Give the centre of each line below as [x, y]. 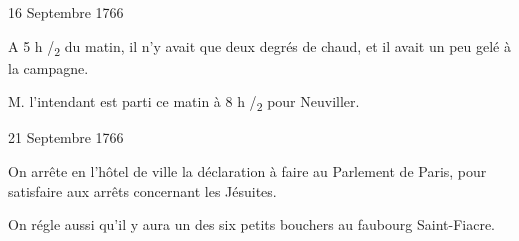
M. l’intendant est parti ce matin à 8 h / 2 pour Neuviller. [184, 103]
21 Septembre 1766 [66, 137]
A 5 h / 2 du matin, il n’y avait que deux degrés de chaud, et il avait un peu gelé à [259, 47]
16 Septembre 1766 [66, 12]
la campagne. [48, 67]
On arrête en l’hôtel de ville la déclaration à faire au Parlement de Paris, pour [247, 171]
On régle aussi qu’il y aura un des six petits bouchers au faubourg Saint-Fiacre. [252, 224]
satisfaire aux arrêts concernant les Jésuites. [142, 190]
